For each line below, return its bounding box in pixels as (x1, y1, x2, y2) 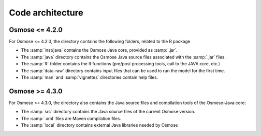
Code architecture (9, 7, 84, 18)
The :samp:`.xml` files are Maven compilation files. (21, 115, 121, 121)
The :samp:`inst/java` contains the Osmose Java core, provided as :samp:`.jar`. (21, 47, 178, 53)
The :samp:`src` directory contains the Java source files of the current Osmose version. (21, 109, 196, 115)
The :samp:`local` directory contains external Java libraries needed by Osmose (21, 122, 178, 128)
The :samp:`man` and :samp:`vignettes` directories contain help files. (21, 75, 158, 80)
